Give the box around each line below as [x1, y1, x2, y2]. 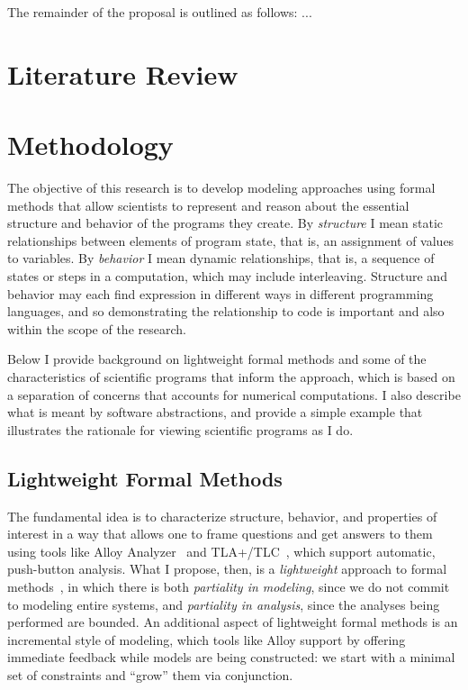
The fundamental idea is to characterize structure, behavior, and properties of [7, 506, 437, 525]
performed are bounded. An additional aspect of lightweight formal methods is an [7, 613, 458, 631]
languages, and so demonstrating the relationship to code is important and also [7, 302, 445, 321]
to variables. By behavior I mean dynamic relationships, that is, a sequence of [7, 249, 435, 268]
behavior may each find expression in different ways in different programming [7, 284, 434, 303]
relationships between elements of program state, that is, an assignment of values [7, 231, 454, 250]
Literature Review [7, 55, 238, 92]
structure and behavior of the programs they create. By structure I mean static [7, 213, 444, 232]
